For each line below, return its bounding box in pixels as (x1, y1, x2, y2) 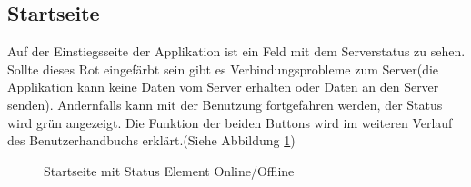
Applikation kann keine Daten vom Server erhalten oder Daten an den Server (7, 77, 439, 96)
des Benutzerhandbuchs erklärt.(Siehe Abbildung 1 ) (7, 131, 296, 150)
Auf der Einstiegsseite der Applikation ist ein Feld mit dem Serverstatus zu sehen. (7, 42, 466, 61)
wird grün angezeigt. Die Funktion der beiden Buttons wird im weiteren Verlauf (7, 113, 453, 132)
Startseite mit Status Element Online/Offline (44, 161, 295, 180)
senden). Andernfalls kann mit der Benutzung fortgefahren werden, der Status (7, 94, 443, 113)
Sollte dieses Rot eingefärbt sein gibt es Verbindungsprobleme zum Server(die (7, 59, 439, 78)
